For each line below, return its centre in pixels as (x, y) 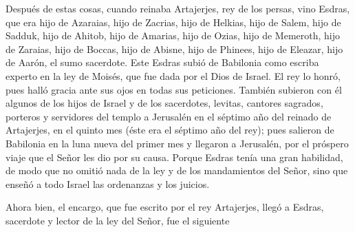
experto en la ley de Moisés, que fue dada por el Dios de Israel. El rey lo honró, (173, 75)
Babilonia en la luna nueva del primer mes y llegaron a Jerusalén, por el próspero (177, 143)
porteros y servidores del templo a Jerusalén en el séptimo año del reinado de (169, 116)
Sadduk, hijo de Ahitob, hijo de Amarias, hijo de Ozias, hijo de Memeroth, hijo (173, 35)
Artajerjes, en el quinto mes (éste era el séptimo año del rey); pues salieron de (170, 130)
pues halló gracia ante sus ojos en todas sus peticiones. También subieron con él (174, 89)
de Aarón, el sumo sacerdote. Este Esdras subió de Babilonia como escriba (162, 62)
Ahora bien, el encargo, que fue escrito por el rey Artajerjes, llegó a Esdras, (165, 207)
